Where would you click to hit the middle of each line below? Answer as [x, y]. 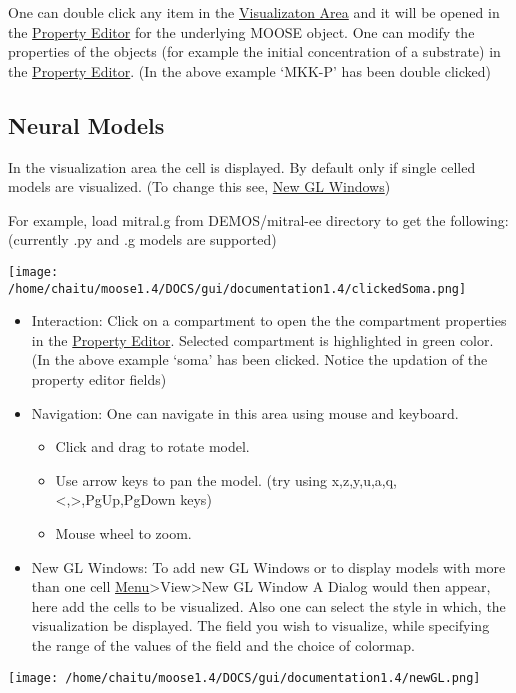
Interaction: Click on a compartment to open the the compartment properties [269, 320]
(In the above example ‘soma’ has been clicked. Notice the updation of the [259, 359]
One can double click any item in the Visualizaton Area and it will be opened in [254, 12]
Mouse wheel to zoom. [123, 533]
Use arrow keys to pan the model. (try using [191, 479]
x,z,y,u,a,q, [364, 479]
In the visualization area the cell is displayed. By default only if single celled [242, 166]
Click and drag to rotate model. [152, 446]
